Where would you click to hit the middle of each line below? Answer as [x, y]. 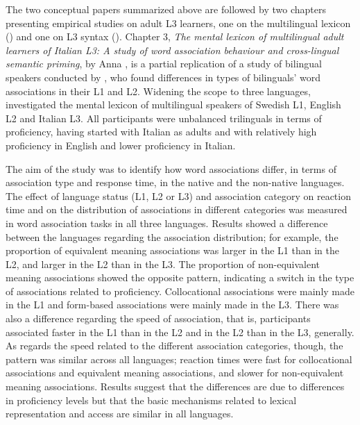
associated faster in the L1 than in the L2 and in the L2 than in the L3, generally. [180, 332]
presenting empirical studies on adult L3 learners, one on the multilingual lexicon [178, 23]
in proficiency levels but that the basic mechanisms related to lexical [151, 400]
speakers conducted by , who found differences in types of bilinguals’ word [163, 77]
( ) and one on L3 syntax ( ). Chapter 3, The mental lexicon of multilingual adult [175, 36]
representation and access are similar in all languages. [120, 414]
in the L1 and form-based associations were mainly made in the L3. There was [172, 305]
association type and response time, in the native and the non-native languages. [175, 182]
